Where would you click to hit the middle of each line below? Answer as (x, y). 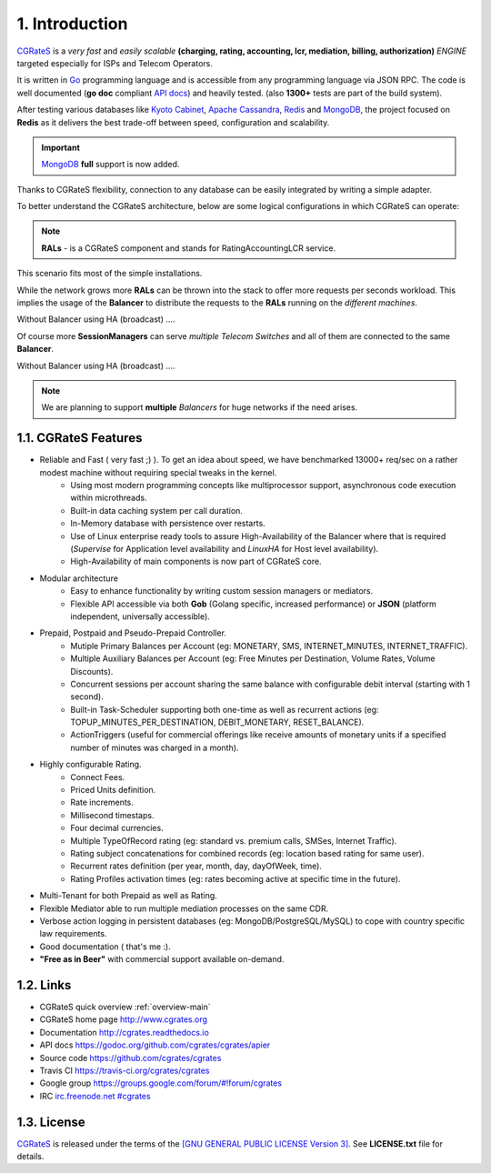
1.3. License (51, 1122)
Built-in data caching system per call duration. (156, 510)
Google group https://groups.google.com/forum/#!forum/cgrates (160, 1083)
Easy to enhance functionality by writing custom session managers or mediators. (221, 591)
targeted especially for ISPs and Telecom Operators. (115, 63)
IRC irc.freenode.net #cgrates (95, 1096)
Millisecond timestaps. (112, 815)
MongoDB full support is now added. (110, 165)
